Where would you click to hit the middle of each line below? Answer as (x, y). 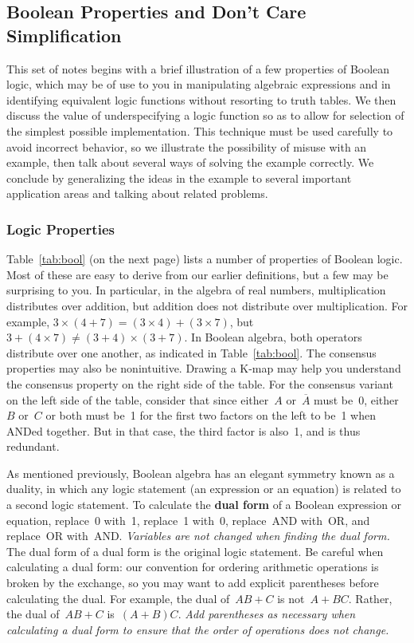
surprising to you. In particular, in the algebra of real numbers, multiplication (196, 290)
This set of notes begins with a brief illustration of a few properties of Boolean (198, 68)
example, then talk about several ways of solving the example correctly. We (190, 162)
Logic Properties (61, 229)
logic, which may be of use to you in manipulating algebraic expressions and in (199, 84)
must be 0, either (356, 399)
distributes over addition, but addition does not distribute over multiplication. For (207, 305)
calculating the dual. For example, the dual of (118, 598)
